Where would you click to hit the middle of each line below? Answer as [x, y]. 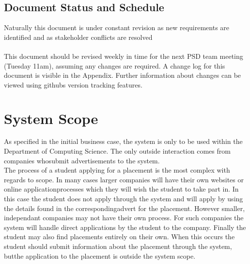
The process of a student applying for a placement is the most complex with [117, 170]
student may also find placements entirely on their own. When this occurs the [119, 237]
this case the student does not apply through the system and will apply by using [124, 199]
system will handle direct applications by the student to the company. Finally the [125, 227]
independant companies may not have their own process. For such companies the [124, 218]
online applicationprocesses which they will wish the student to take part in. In [121, 189]
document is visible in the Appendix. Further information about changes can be [123, 75]
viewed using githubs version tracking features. [73, 84]
